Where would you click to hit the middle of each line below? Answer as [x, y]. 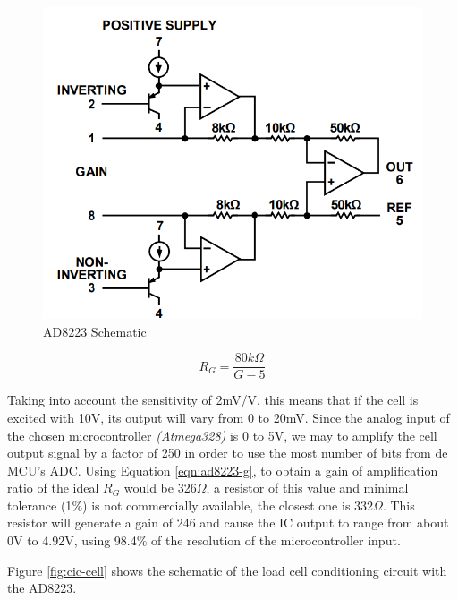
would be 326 [160, 488]
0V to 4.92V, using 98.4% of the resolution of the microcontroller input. [204, 540]
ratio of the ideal [53, 488]
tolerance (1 [40, 505]
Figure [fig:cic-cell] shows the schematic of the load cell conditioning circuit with [227, 570]
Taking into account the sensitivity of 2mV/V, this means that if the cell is [213, 400]
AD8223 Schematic [95, 331]
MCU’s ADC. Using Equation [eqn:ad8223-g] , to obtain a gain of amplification [223, 470]
